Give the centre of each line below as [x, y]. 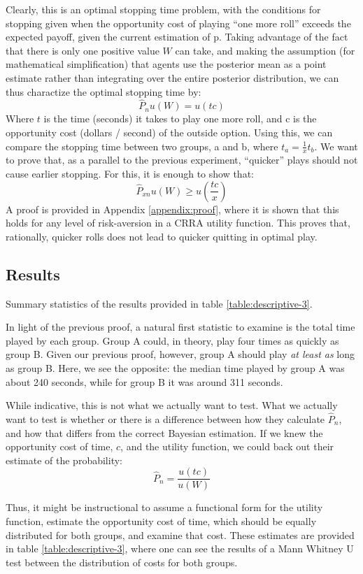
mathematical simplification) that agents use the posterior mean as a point [166, 64]
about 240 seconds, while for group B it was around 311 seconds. [144, 381]
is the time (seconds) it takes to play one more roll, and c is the [180, 119]
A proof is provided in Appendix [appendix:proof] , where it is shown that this [172, 209]
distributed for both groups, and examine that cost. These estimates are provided [180, 534]
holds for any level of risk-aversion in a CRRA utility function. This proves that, [178, 223]
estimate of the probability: [64, 460]
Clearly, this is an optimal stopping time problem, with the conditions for [163, 9]
